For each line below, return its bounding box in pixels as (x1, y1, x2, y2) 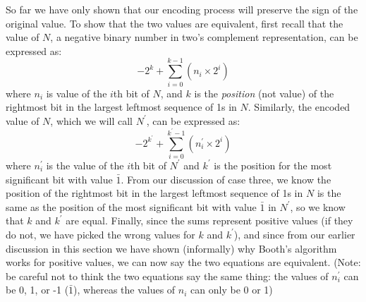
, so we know (290, 199, 346, 214)
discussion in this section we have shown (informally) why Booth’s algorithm (6, 241, 337, 255)
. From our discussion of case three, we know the (121, 171, 331, 186)
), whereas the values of (73, 282, 176, 297)
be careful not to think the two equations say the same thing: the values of (6, 268, 329, 283)
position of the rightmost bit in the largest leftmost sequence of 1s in (6, 186, 303, 200)
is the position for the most (214, 157, 332, 172)
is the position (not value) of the (194, 85, 334, 100)
